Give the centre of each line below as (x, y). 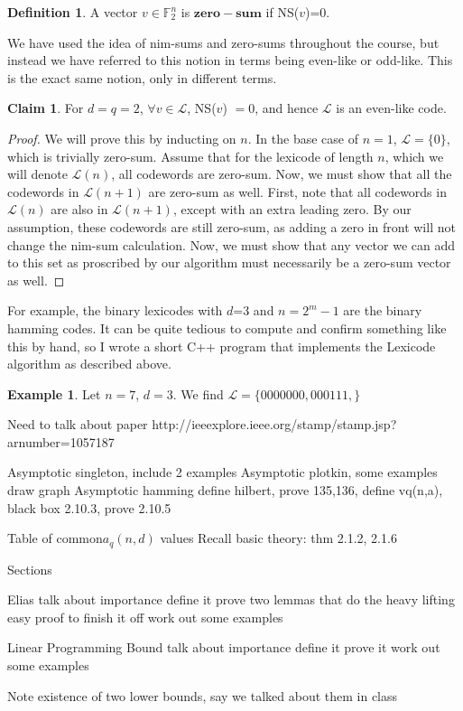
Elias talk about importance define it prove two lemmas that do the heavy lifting (231, 599)
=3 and (254, 310)
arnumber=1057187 (61, 441)
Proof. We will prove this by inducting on (122, 138)
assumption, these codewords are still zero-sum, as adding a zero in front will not (231, 226)
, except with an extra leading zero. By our (292, 209)
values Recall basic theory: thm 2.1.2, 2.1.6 (278, 538)
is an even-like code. (391, 108)
